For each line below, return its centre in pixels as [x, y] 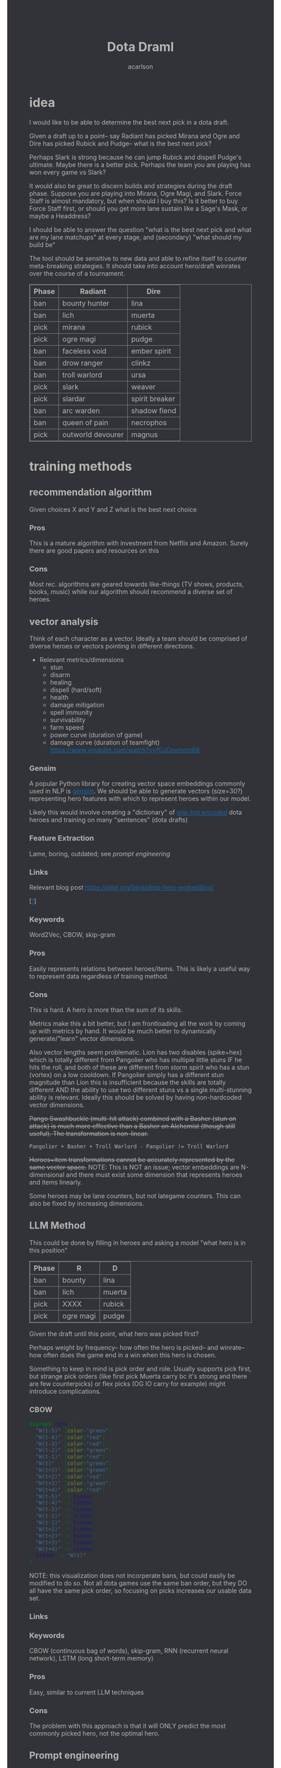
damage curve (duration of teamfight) [105, 743]
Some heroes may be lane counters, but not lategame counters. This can [135, 1196]
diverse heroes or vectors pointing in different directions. [112, 646]
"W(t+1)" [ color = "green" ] [74, 1470]
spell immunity [71, 713]
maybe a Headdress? [60, 216]
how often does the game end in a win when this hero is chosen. [123, 1355]
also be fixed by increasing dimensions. [87, 1203]
